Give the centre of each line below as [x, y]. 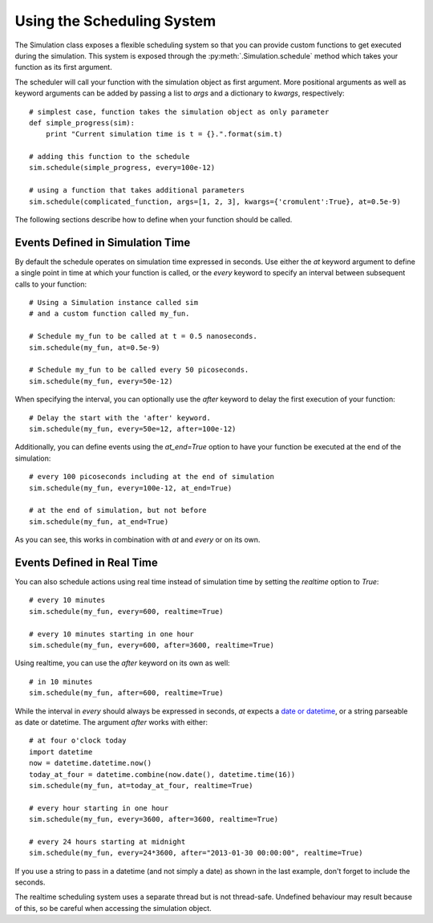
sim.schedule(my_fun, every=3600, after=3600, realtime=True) [154, 819]
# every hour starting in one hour [99, 808]
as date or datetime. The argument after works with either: [111, 722]
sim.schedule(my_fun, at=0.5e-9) [95, 348]
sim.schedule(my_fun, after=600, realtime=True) [126, 693]
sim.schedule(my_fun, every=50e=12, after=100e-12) [133, 429]
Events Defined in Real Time [86, 562]
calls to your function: [51, 284]
